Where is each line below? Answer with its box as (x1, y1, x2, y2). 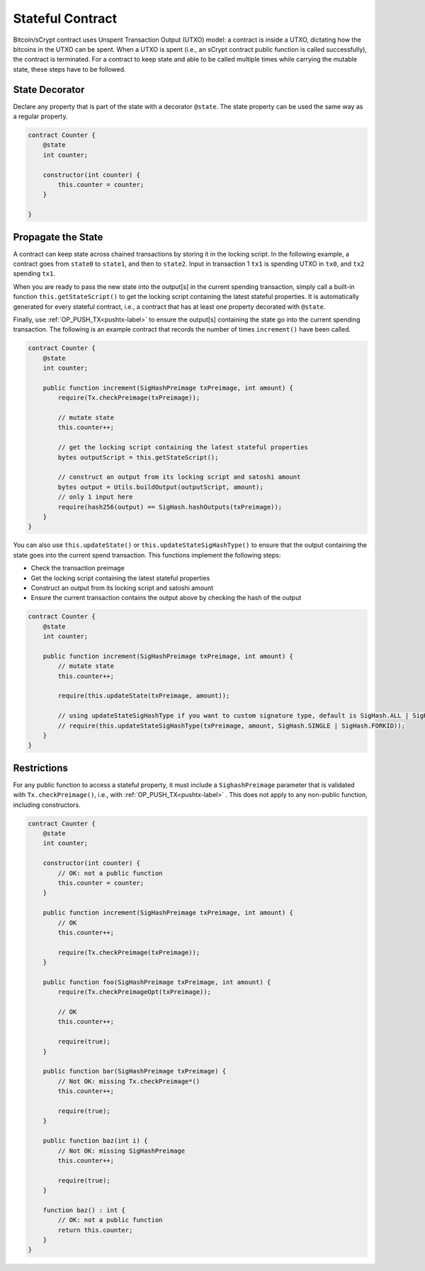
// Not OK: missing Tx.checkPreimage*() (57, 1077, 200, 1085)
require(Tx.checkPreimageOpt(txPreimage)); (57, 988, 212, 996)
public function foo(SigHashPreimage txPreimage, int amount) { (42, 978, 271, 986)
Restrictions (13, 762, 69, 774)
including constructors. (13, 801, 81, 809)
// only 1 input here (57, 493, 133, 501)
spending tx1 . (13, 269, 56, 278)
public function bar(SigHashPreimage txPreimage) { (42, 1067, 227, 1075)
